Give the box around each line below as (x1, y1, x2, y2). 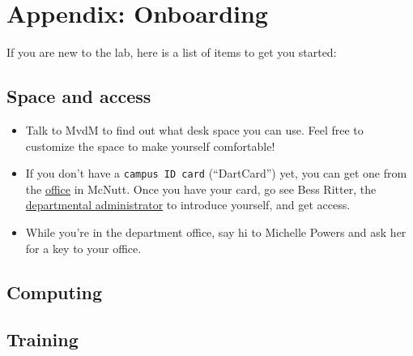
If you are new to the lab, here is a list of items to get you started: (6, 44, 337, 61)
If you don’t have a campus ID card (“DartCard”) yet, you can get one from (25, 165, 407, 182)
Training (6, 327, 79, 352)
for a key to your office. (25, 239, 142, 256)
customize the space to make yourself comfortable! (25, 137, 275, 154)
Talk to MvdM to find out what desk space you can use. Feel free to (25, 121, 364, 138)
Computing (6, 279, 103, 304)
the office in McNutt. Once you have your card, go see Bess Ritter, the (25, 180, 377, 197)
